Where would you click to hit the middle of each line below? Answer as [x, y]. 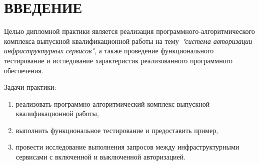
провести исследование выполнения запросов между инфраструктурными [127, 147]
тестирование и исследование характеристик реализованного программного [118, 60]
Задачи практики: [30, 87]
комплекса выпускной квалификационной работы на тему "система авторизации [128, 41]
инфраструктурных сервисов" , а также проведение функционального [109, 51]
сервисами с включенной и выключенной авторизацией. [101, 157]
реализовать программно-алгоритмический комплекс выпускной [113, 103]
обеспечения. [24, 70]
